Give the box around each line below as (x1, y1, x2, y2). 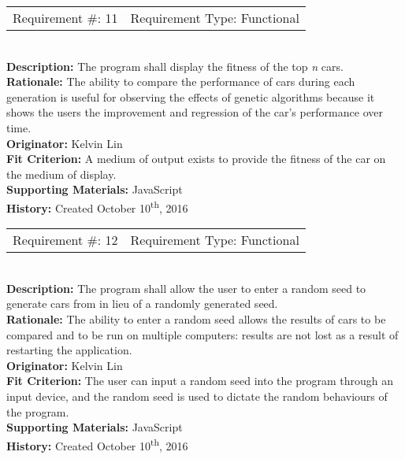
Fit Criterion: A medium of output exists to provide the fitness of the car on (6, 150, 386, 167)
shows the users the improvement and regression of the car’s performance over (6, 104, 383, 120)
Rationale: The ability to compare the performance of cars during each (6, 73, 355, 90)
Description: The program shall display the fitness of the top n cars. (6, 57, 344, 74)
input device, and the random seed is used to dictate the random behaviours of (6, 387, 388, 404)
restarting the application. (6, 342, 132, 358)
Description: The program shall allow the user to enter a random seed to (6, 279, 366, 296)
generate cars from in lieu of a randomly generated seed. (6, 295, 278, 312)
